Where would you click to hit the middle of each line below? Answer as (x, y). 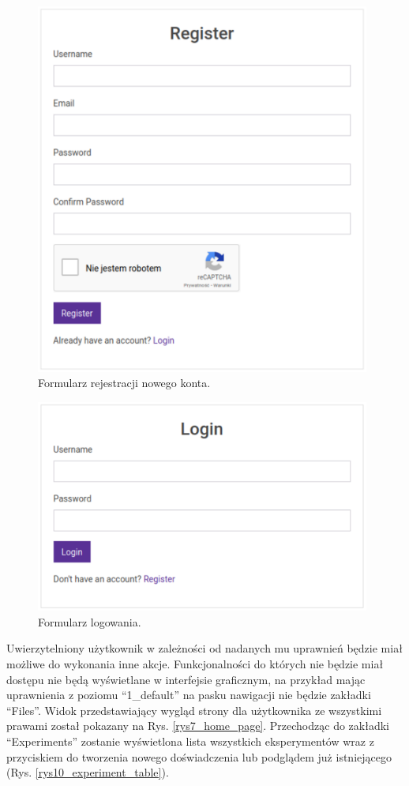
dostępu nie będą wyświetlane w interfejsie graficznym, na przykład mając (186, 679)
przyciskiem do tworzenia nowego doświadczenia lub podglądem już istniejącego (199, 756)
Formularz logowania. (90, 621)
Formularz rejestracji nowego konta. (124, 383)
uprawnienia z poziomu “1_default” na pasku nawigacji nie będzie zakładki (189, 695)
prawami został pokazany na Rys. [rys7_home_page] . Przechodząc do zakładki (198, 726)
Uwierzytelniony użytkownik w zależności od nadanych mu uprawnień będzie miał (204, 648)
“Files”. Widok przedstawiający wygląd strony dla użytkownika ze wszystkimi (194, 710)
